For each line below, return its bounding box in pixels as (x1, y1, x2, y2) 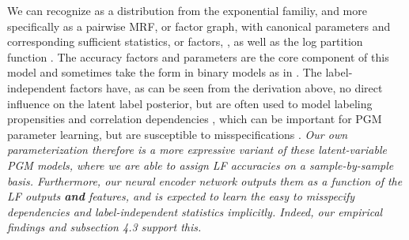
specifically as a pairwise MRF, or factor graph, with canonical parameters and (7, 17, 391, 34)
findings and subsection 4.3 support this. (7, 219, 202, 235)
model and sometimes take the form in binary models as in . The (7, 64, 322, 81)
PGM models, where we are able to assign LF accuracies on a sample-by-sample (7, 156, 394, 173)
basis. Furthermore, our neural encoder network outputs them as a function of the (7, 172, 403, 189)
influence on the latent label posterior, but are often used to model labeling (7, 95, 373, 111)
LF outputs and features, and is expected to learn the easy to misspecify (7, 188, 355, 204)
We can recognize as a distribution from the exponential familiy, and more (7, 2, 367, 18)
